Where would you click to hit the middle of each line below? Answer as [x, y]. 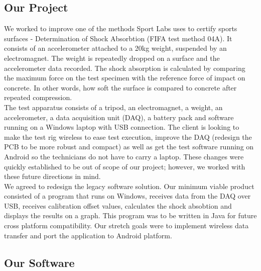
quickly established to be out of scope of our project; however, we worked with [125, 166]
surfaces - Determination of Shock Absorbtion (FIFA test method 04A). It [118, 38]
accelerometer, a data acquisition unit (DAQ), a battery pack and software [119, 117]
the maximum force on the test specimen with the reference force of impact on [125, 78]
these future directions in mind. [52, 176]
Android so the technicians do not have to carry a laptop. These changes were [124, 156]
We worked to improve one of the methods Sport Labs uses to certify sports [121, 28]
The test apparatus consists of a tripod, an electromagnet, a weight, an [113, 107]
